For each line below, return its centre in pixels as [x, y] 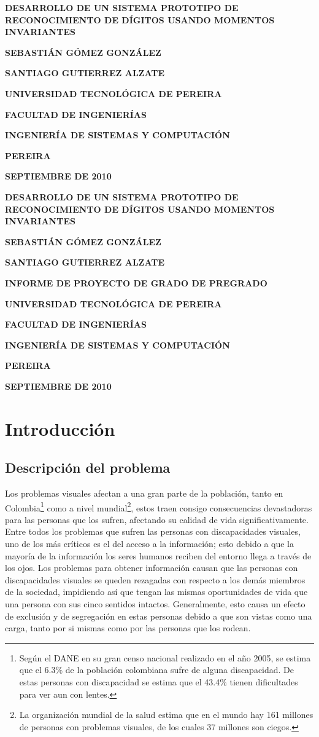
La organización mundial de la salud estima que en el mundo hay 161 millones [166, 715]
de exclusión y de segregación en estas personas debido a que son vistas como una [159, 616]
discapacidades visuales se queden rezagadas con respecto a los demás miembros [155, 579]
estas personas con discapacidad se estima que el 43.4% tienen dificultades [159, 682]
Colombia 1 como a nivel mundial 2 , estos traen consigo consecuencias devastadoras [159, 506]
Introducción [60, 428]
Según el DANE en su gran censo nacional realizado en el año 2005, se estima [165, 657]
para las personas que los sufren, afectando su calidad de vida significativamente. [157, 519]
